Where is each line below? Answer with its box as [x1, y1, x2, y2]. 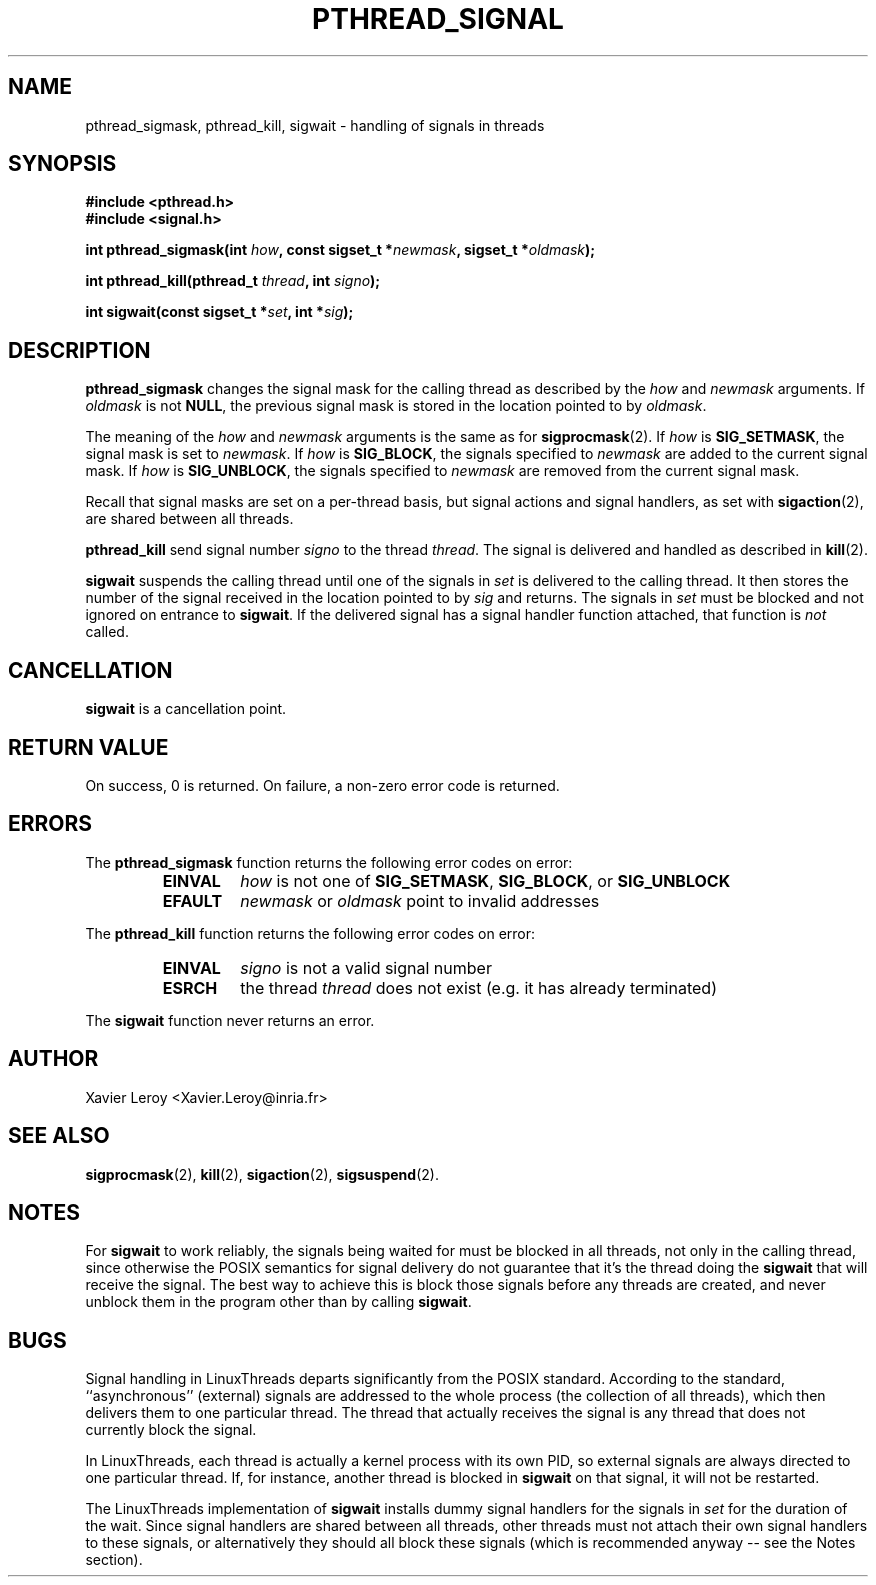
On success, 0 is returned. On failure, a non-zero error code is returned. [85, 776, 560, 794]
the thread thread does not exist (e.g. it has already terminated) [240, 977, 717, 998]
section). [85, 1551, 143, 1569]
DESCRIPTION [8, 337, 151, 363]
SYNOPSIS [8, 151, 117, 177]
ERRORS [8, 811, 93, 837]
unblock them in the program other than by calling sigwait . [85, 1293, 472, 1311]
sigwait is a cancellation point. [85, 700, 287, 718]
